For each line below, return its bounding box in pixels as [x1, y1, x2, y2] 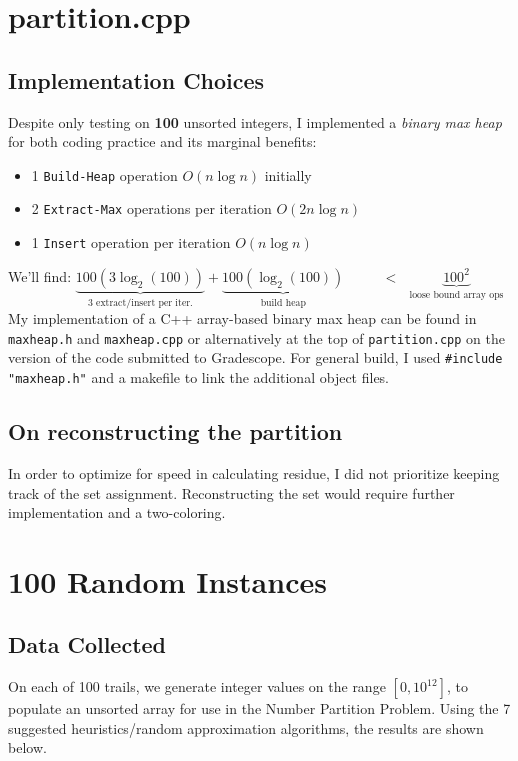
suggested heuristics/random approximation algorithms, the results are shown [8, 717, 484, 738]
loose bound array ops [409, 289, 504, 300]
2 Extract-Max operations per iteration [31, 198, 272, 219]
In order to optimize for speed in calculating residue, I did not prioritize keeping [8, 462, 500, 483]
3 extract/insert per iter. [87, 297, 193, 308]
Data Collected [8, 629, 167, 660]
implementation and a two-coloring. [8, 502, 226, 523]
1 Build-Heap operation [31, 164, 178, 185]
